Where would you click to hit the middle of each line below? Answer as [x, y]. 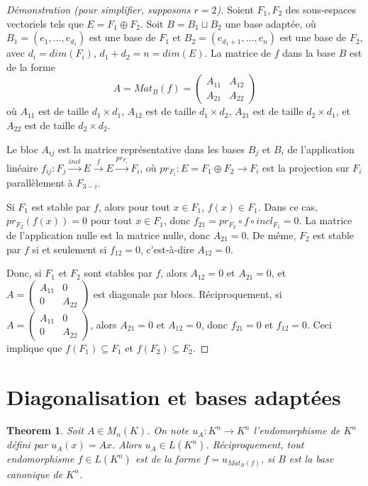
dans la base [309, 53]
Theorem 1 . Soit [45, 430]
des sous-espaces [320, 9]
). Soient [235, 9]
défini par [27, 444]
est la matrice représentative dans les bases [151, 149]
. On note [168, 430]
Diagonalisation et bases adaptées [174, 396]
